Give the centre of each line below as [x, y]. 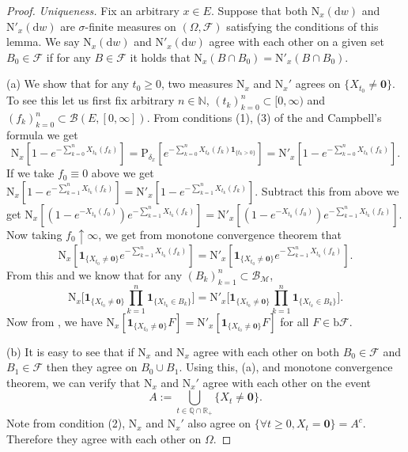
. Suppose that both [259, 10]
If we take [30, 173]
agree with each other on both [266, 351]
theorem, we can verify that [74, 382]
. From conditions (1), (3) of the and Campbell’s [264, 118]
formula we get [42, 134]
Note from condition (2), [66, 423]
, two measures [197, 84]
